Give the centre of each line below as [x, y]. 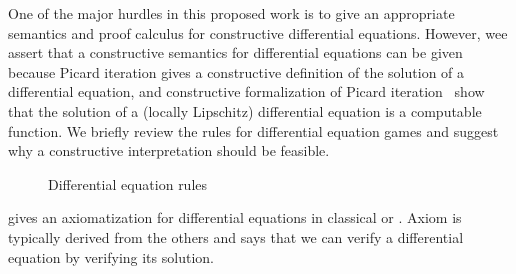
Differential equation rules [128, 183]
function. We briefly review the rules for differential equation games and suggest [253, 130]
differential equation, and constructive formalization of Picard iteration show [246, 91]
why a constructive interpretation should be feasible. [169, 150]
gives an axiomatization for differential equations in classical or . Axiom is [235, 217]
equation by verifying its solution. [111, 256]
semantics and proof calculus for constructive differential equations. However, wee [258, 32]
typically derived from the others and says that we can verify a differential [236, 236]
